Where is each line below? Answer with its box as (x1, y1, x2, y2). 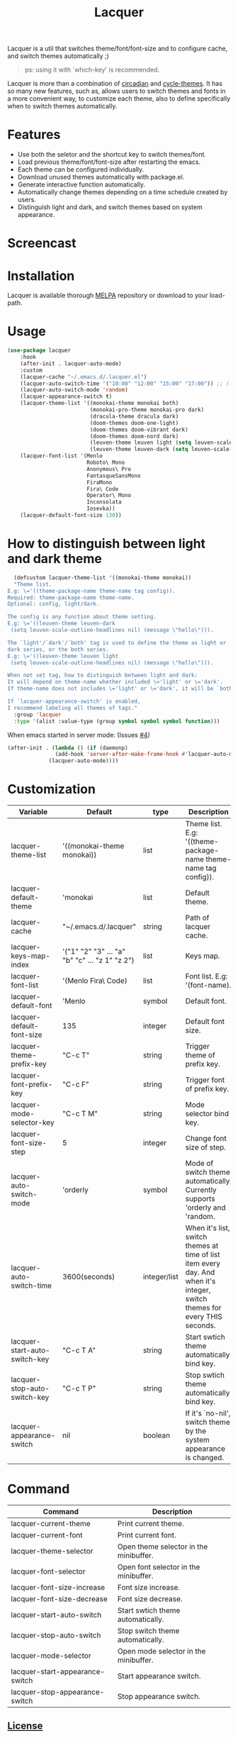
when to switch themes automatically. (7, 102, 118, 111)
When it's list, (185, 1223, 230, 1233)
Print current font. (117, 1530, 177, 1539)
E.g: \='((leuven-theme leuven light (7, 652, 119, 659)
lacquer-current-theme (11, 1519, 91, 1528)
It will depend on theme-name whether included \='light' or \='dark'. (7, 679, 223, 686)
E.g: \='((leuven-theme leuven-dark (7, 620, 115, 628)
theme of (185, 1050, 216, 1060)
